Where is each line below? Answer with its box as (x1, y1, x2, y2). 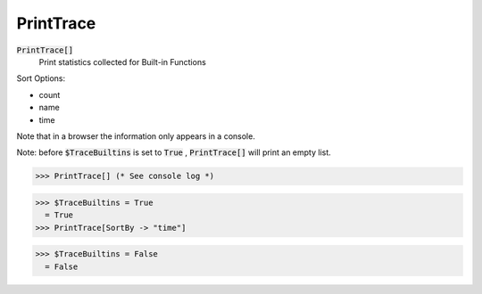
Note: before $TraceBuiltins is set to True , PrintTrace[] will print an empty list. (16, 147, 332, 158)
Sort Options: (16, 73, 66, 84)
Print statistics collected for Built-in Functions (38, 56, 207, 67)
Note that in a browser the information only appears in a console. (16, 130, 256, 142)
